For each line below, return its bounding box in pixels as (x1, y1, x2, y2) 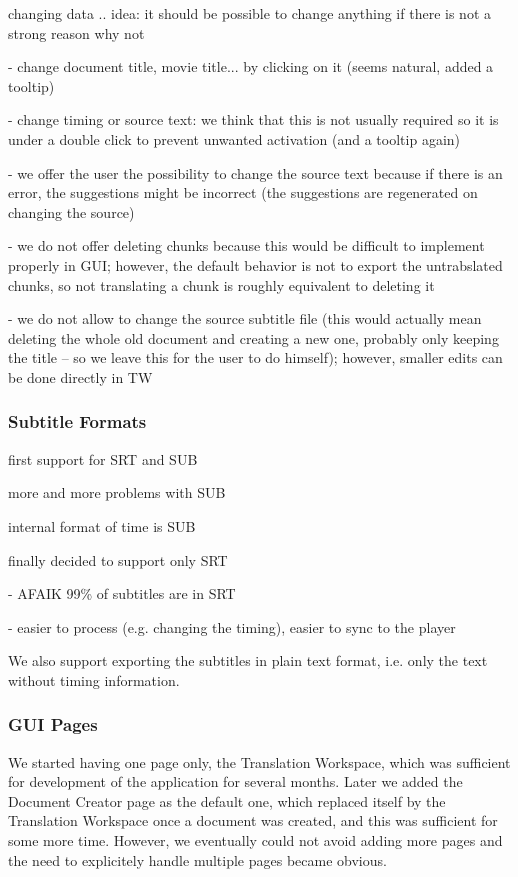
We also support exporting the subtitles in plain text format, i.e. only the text (8, 650, 488, 671)
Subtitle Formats (8, 409, 147, 434)
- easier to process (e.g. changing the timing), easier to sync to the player (8, 616, 456, 637)
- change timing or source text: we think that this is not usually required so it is (8, 109, 499, 130)
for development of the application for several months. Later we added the (8, 771, 463, 792)
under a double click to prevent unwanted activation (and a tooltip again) (8, 128, 461, 149)
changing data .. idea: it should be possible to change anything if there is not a (8, 3, 491, 23)
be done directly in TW (8, 366, 153, 387)
